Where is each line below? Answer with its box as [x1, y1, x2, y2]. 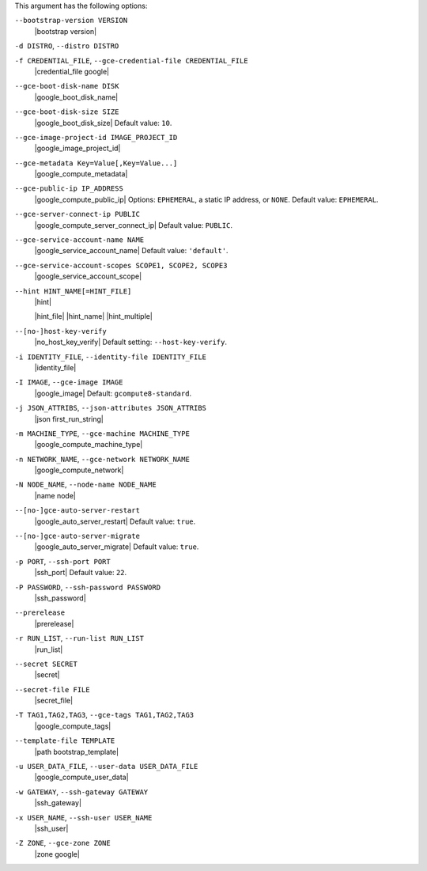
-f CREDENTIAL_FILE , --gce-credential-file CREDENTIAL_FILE [14, 55, 248, 65]
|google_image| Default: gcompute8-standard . [34, 388, 192, 398]
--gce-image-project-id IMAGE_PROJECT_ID [14, 133, 178, 142]
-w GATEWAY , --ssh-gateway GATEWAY [14, 787, 149, 797]
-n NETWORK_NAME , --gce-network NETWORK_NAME [14, 454, 190, 464]
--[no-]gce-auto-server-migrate [14, 532, 140, 541]
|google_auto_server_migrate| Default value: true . [34, 542, 199, 551]
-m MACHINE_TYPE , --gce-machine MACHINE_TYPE [14, 428, 190, 438]
